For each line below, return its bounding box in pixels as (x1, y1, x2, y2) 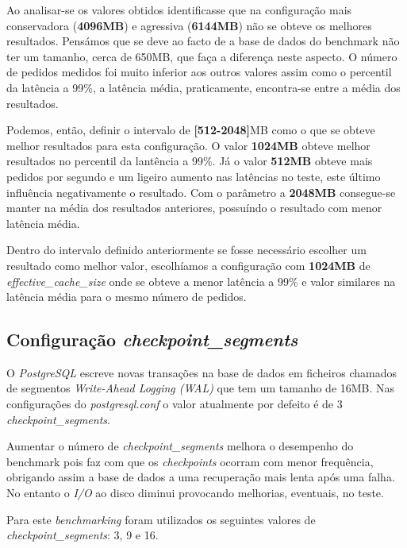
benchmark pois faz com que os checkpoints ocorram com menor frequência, (6, 453, 374, 469)
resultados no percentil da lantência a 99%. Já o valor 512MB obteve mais (6, 152, 373, 169)
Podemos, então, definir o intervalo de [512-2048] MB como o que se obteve (6, 122, 375, 138)
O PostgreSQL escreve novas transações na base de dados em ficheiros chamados (6, 364, 397, 380)
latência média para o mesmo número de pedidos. (6, 288, 247, 305)
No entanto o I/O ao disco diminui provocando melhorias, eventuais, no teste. (6, 484, 384, 501)
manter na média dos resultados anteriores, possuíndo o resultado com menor (6, 199, 382, 216)
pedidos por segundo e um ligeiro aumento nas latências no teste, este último (6, 168, 381, 184)
